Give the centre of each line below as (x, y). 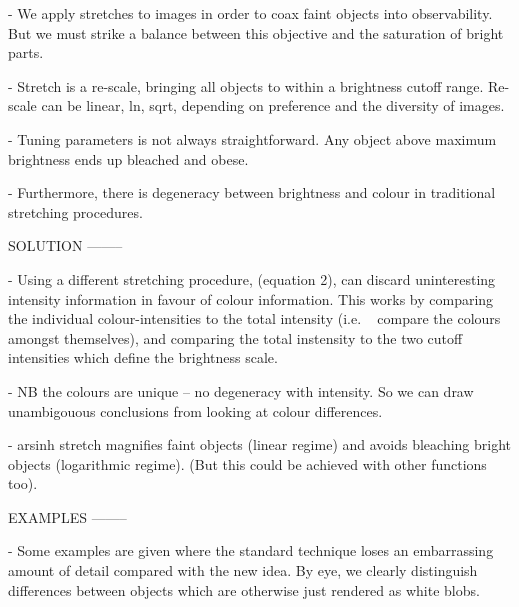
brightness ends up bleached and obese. (128, 158)
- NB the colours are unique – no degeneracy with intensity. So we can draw (241, 390)
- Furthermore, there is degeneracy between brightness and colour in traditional (252, 192)
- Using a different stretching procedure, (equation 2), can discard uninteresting (252, 278)
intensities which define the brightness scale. (143, 357)
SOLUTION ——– (65, 245)
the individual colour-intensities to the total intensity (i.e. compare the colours (254, 318)
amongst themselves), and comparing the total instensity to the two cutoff (235, 337)
